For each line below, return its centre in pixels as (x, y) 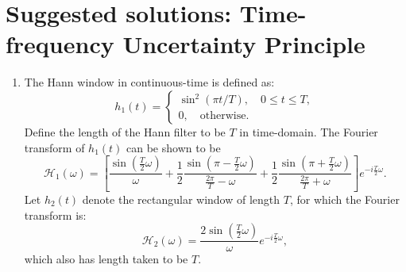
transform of (54, 147)
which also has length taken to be (106, 259)
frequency (60, 44)
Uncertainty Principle (244, 44)
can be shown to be (174, 147)
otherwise (223, 116)
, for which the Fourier (344, 199)
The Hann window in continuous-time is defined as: (149, 82)
